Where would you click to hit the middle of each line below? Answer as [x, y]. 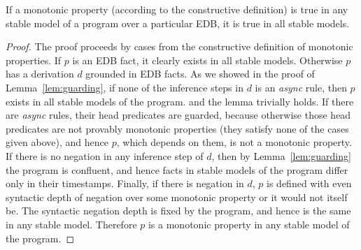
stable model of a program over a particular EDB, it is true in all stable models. [178, 23]
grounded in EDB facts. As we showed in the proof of [200, 74]
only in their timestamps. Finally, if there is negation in [125, 183]
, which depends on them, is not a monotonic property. [234, 142]
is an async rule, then [301, 87]
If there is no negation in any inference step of [105, 155]
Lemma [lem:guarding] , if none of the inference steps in [125, 87]
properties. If [34, 60]
